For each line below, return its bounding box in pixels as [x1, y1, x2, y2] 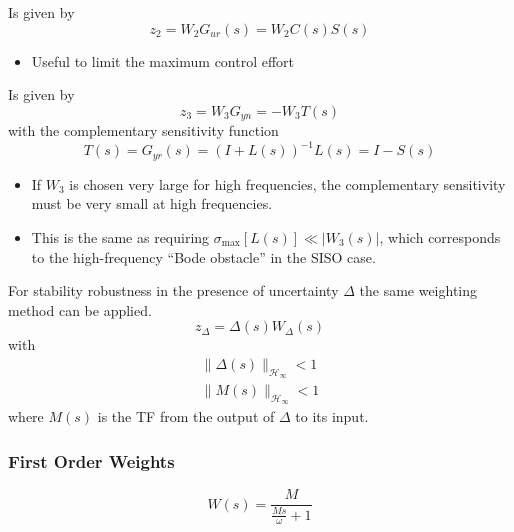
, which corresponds [379, 226, 501, 247]
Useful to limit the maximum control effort [31, 50, 295, 71]
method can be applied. [8, 299, 152, 320]
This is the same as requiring [31, 226, 210, 247]
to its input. [295, 406, 369, 427]
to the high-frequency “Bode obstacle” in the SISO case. [31, 246, 376, 267]
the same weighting [359, 280, 478, 301]
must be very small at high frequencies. [31, 193, 273, 214]
